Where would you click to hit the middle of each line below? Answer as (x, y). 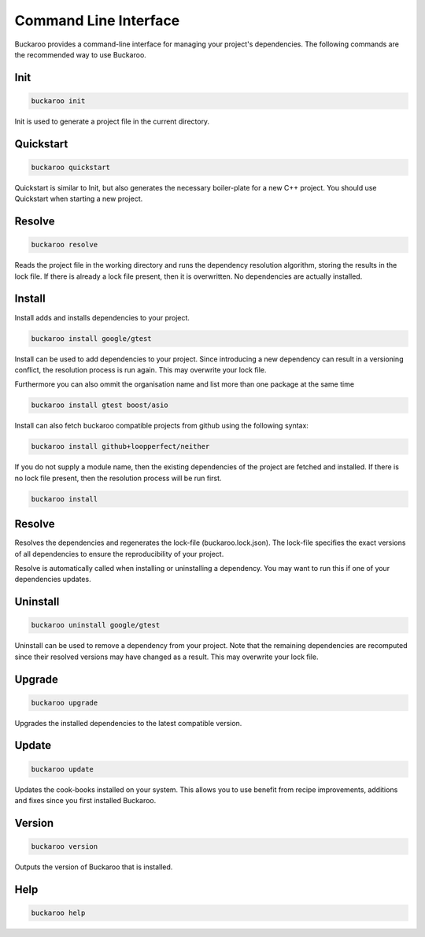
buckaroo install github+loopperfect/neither (120, 446)
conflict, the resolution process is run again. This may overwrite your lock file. (140, 369)
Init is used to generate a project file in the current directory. (112, 121)
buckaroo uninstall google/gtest (96, 625)
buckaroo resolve (65, 245)
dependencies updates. (53, 580)
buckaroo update (63, 769)
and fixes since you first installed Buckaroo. (85, 801)
